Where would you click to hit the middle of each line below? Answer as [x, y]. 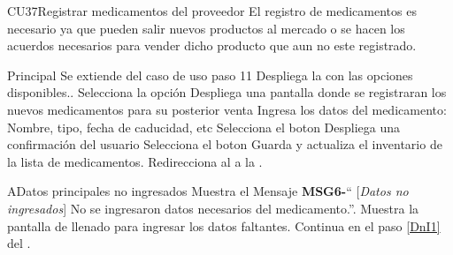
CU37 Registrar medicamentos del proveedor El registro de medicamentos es [212, 11]
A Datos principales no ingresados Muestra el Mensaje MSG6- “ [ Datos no [208, 191]
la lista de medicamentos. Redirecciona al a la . [135, 161]
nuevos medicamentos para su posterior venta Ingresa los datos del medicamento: [227, 109]
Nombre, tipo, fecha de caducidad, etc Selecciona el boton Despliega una [204, 127]
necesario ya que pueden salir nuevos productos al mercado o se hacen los [206, 28]
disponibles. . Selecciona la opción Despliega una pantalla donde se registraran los [227, 92]
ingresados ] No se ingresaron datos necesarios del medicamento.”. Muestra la [213, 208]
